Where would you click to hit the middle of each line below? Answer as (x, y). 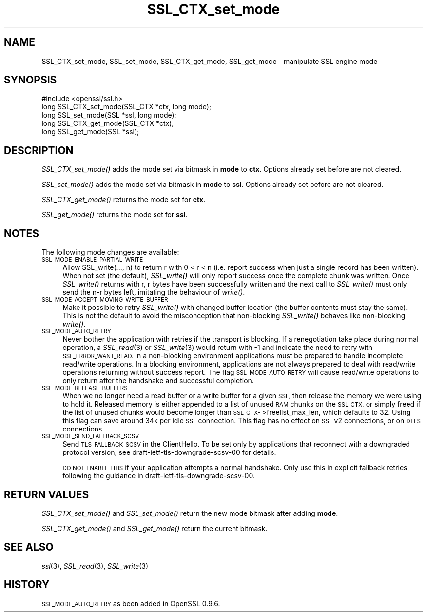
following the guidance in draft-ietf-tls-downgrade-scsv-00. (159, 476)
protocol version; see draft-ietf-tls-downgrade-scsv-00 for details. (169, 452)
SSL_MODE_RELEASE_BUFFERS (85, 388)
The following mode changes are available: (110, 252)
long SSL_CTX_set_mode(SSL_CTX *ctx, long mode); (126, 107)
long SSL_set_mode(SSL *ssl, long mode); (109, 115)
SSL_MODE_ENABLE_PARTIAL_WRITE (92, 260)
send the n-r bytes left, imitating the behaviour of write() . (154, 292)
